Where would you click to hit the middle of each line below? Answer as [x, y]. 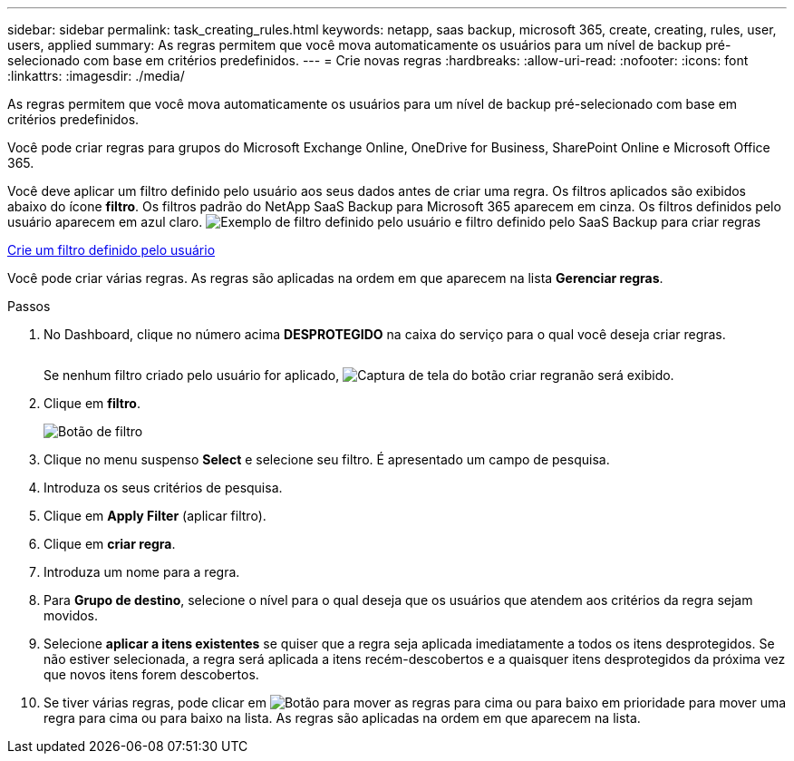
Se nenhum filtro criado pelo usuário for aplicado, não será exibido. [359, 375]
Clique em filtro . [92, 403]
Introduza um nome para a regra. [142, 572]
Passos [29, 306]
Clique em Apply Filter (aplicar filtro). [155, 516]
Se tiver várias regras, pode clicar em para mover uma [415, 702]
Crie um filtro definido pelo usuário [111, 250]
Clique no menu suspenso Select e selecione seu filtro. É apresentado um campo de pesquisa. [327, 459]
